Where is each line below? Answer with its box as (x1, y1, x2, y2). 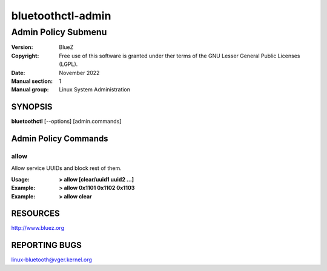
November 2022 (59, 69, 100, 76)
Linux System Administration (59, 86, 130, 93)
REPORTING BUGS (11, 240, 82, 250)
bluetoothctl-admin (11, 9, 111, 22)
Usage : (11, 175, 30, 183)
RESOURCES (11, 209, 60, 219)
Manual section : (11, 77, 53, 85)
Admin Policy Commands (11, 134, 108, 144)
